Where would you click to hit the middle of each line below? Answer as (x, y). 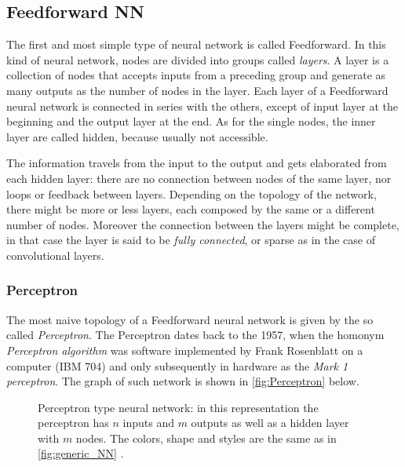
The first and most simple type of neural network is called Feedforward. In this (196, 44)
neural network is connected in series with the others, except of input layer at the (202, 106)
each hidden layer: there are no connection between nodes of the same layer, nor (199, 178)
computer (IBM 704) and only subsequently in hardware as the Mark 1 (177, 365)
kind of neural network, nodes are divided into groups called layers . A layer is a (198, 59)
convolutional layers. (55, 255)
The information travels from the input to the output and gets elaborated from (197, 163)
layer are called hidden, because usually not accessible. (137, 136)
